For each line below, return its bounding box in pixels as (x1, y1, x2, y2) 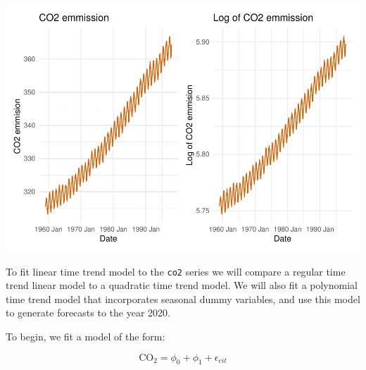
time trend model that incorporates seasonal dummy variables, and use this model (6, 291, 360, 306)
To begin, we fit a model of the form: (6, 328, 165, 343)
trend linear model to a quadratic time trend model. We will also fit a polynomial (6, 278, 358, 292)
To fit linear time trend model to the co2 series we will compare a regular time (6, 264, 346, 278)
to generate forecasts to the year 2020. (6, 305, 170, 320)
